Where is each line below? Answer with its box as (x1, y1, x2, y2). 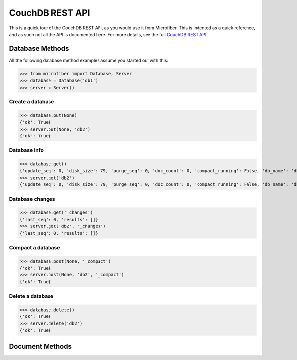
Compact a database (9, 244, 60, 251)
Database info (9, 147, 44, 154)
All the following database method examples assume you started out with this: (9, 57, 168, 63)
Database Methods (9, 45, 69, 53)
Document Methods (9, 342, 72, 351)
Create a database (9, 98, 54, 105)
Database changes (9, 195, 55, 202)
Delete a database (9, 293, 54, 300)
